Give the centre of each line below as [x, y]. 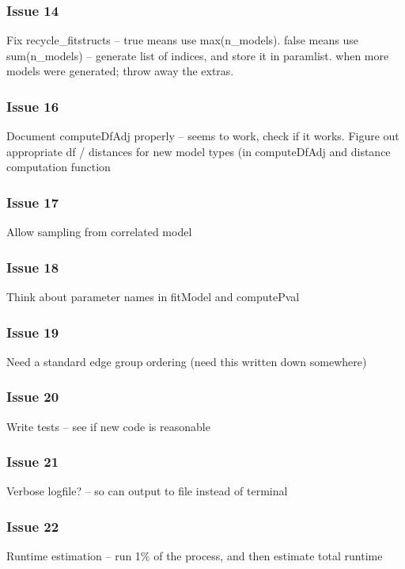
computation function [59, 167]
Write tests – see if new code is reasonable [108, 426]
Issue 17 [33, 202]
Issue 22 [33, 526]
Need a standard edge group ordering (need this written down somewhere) [187, 361]
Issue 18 [33, 267]
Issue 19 [33, 332]
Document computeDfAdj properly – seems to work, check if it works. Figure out [203, 136]
